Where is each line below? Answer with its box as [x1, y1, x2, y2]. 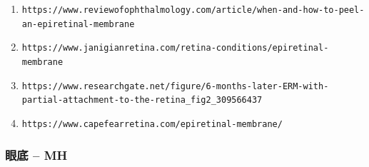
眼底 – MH [5, 146, 68, 163]
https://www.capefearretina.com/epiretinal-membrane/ [21, 118, 283, 129]
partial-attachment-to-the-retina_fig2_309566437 [21, 95, 263, 106]
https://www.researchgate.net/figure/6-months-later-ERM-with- [21, 81, 329, 91]
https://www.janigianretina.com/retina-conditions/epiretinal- [21, 43, 329, 54]
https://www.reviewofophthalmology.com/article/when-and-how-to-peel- [21, 5, 365, 15]
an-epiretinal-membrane [21, 19, 135, 29]
